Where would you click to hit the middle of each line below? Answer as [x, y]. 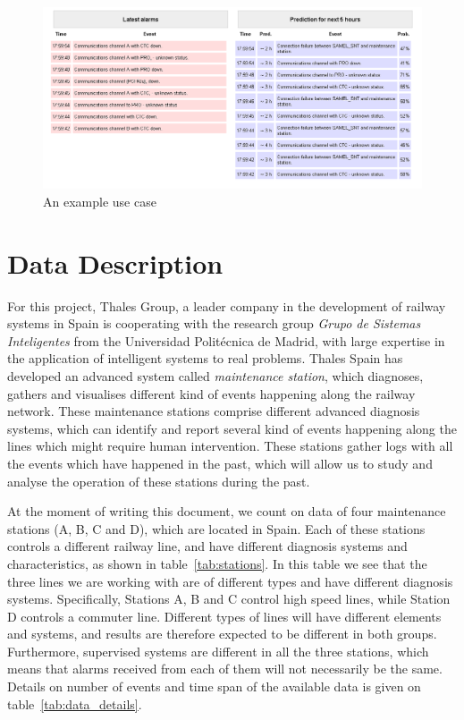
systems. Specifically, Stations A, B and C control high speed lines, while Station [229, 599]
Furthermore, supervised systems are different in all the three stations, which [218, 651]
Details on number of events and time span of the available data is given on [214, 686]
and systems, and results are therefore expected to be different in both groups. [222, 634]
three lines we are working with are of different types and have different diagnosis [230, 581]
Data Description [115, 263]
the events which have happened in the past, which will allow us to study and [220, 463]
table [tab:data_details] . [75, 703]
